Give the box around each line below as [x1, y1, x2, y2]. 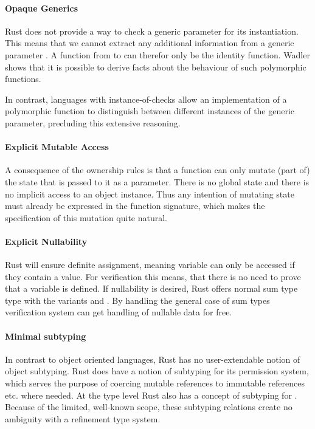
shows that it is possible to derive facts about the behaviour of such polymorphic [5, 60, 306, 73]
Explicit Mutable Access [5, 140, 109, 153]
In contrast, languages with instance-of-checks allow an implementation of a [5, 92, 287, 105]
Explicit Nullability [5, 235, 88, 247]
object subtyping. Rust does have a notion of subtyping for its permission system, [5, 365, 309, 377]
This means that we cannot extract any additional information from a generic [5, 36, 294, 49]
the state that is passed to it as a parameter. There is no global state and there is [5, 175, 310, 188]
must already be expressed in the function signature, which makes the [5, 199, 265, 212]
